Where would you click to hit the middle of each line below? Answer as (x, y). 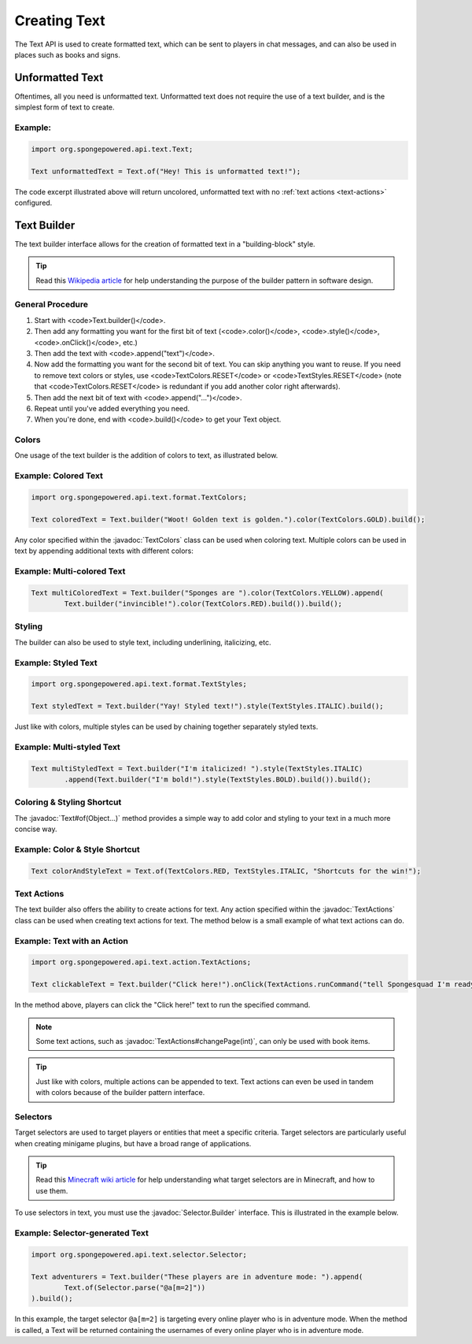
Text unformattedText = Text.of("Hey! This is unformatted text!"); (166, 171)
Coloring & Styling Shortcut (68, 802)
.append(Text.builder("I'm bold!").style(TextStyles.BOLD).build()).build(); (218, 780)
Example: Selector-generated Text (81, 1233)
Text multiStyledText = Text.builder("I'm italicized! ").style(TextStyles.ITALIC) (197, 769)
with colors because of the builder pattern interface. (120, 1093)
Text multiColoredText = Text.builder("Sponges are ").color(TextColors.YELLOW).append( (208, 592)
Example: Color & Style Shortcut (77, 849)
